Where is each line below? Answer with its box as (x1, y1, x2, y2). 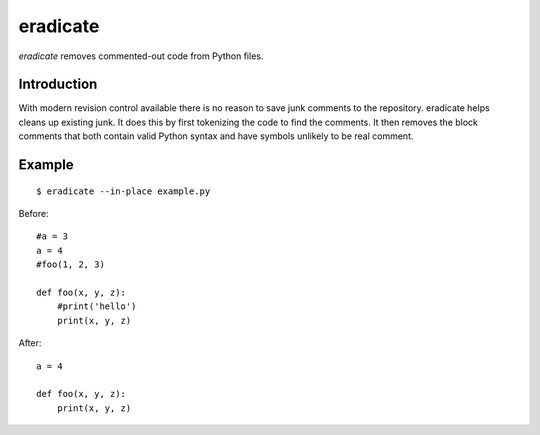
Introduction (18, 76, 98, 93)
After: (18, 337, 42, 349)
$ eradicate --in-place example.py (36, 185, 211, 197)
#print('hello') (56, 301, 137, 312)
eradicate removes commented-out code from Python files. (18, 50, 264, 62)
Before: (18, 208, 49, 220)
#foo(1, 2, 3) (36, 259, 105, 270)
